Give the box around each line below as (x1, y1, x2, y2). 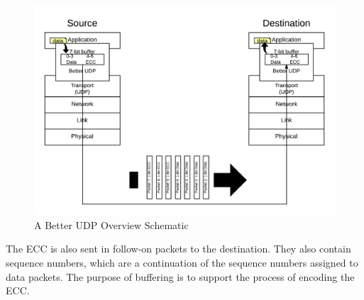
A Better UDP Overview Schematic (34, 217, 189, 232)
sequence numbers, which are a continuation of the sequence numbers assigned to (6, 255, 358, 270)
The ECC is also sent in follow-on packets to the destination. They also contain (6, 241, 351, 256)
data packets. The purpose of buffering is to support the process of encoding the (6, 269, 355, 284)
